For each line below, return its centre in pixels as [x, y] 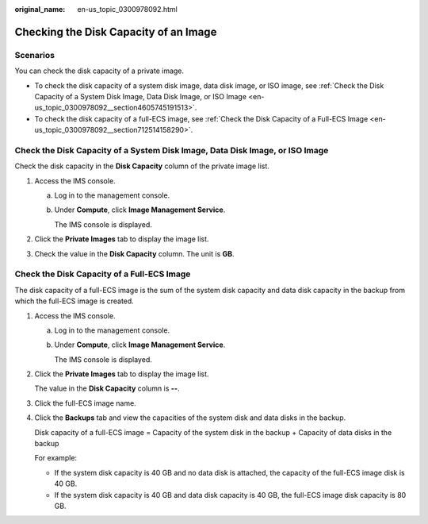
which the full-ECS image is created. [74, 301]
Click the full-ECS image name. [85, 403]
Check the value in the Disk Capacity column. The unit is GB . [134, 253]
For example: [56, 458]
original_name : [40, 9]
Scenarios [35, 55]
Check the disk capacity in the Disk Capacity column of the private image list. [142, 166]
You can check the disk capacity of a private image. [99, 71]
